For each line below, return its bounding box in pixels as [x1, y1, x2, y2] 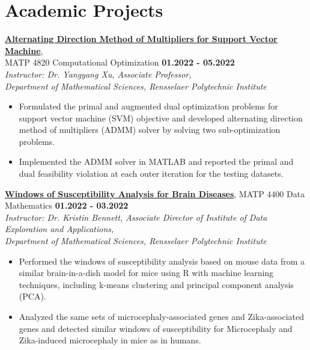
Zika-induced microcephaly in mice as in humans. [19, 334, 201, 346]
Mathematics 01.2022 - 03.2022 [5, 199, 129, 212]
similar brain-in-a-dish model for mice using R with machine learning [19, 266, 274, 279]
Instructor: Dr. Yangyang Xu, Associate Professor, [5, 67, 192, 80]
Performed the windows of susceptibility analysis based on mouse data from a [19, 254, 305, 267]
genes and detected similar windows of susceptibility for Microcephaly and [19, 322, 293, 334]
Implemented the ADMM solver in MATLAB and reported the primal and [19, 155, 294, 168]
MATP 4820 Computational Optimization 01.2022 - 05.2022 [5, 56, 235, 69]
